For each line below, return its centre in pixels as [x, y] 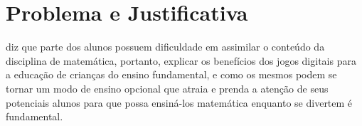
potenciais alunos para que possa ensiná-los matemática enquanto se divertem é [179, 102]
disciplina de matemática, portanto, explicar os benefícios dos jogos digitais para [181, 60]
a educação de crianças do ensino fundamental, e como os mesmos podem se [171, 74]
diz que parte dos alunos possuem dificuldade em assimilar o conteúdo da [165, 47]
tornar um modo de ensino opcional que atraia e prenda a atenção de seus [167, 88]
